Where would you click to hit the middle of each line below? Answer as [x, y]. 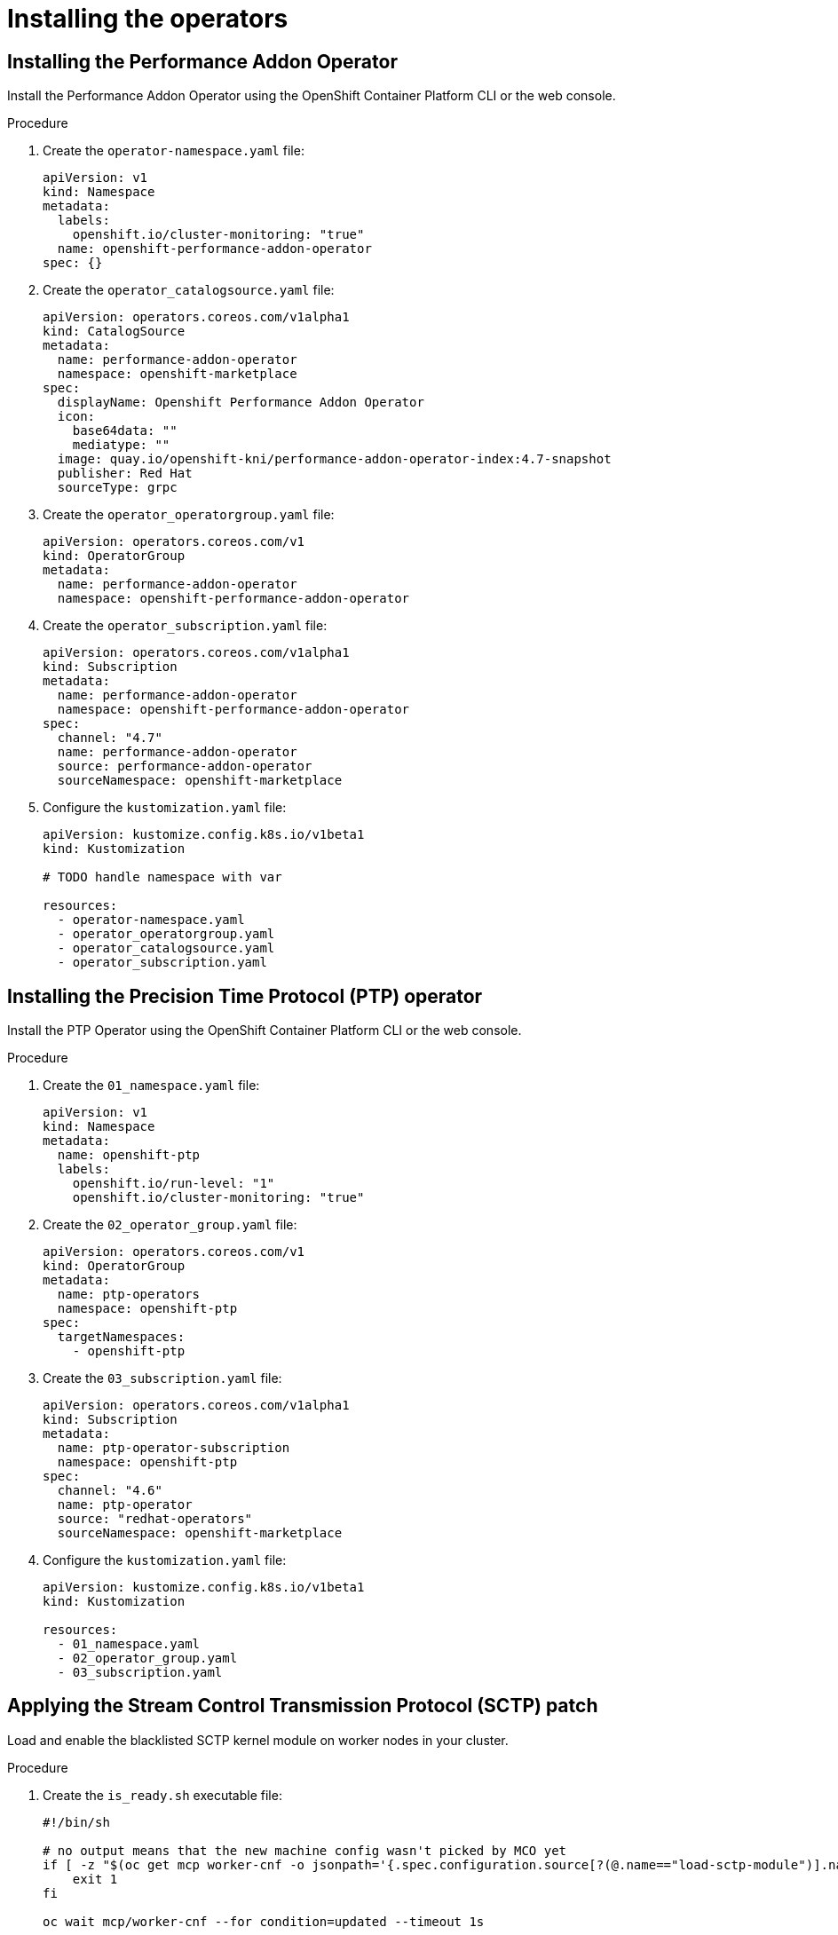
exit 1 [95, 1879]
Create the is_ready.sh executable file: [162, 1795]
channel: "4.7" [110, 738]
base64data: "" [125, 431]
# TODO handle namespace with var [162, 877]
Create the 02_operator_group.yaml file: [170, 1225]
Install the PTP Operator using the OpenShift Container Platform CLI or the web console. [265, 1031]
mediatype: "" [121, 445]
